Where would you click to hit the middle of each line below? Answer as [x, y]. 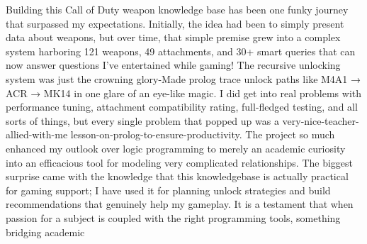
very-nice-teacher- [321, 120]
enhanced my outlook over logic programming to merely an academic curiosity [176, 148]
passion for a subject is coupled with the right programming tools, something [173, 217]
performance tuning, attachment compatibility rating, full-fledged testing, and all [182, 107]
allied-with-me [37, 134]
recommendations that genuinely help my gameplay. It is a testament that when [180, 204]
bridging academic [45, 232]
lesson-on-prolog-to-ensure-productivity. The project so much [203, 134]
